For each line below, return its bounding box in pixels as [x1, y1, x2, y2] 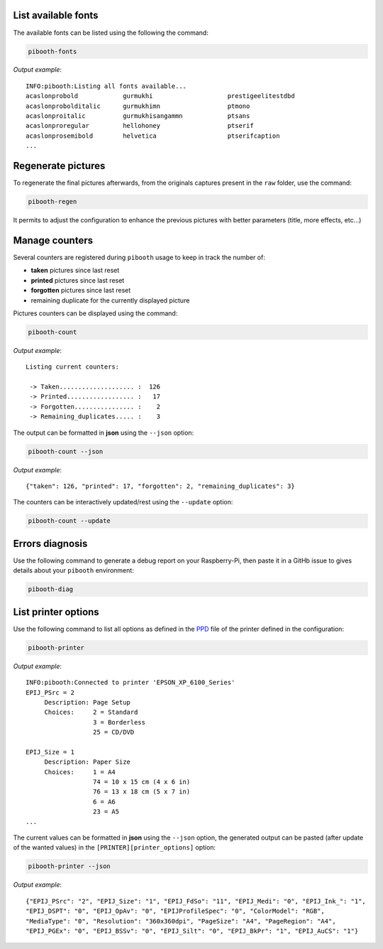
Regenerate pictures [13, 160, 106, 172]
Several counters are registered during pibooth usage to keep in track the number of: [13, 253, 265, 261]
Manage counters [13, 234, 94, 246]
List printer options [13, 606, 99, 618]
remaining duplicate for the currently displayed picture [30, 295, 190, 305]
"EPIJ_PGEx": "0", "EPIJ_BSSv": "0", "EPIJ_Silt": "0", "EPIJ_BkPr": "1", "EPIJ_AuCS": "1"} [26, 927, 359, 935]
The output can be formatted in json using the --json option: [13, 428, 194, 437]
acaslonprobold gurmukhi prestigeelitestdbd [26, 92, 295, 100]
